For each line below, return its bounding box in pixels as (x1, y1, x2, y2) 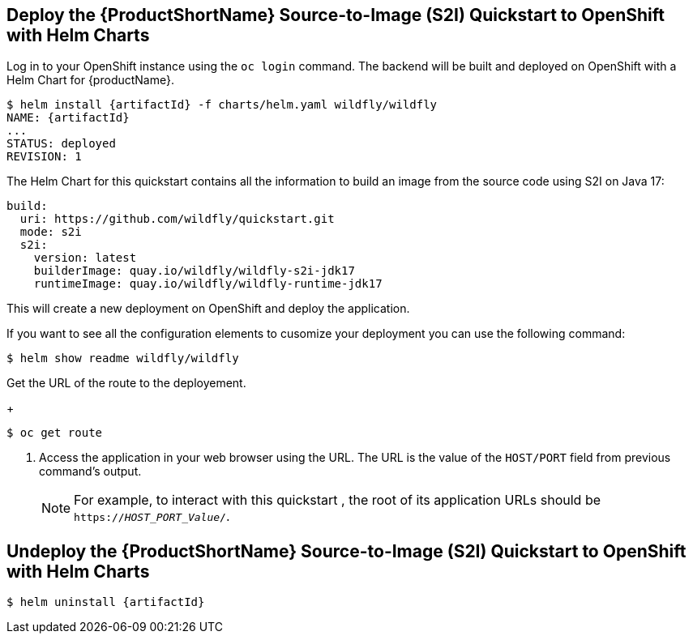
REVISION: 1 (6, 150, 82, 164)
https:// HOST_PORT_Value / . (74, 508, 230, 525)
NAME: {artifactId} (6, 111, 130, 125)
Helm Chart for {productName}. (6, 73, 174, 87)
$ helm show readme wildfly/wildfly (6, 352, 239, 365)
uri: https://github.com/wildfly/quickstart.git (19, 212, 335, 226)
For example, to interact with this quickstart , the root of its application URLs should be (74, 492, 601, 509)
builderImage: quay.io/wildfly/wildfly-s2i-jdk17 (33, 264, 355, 278)
